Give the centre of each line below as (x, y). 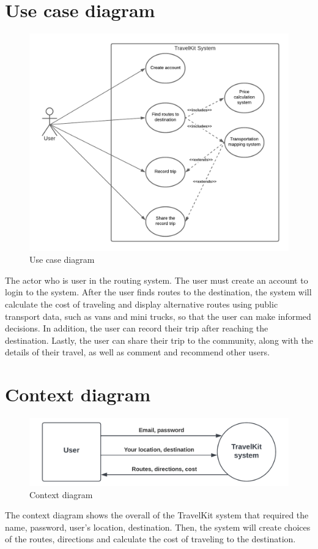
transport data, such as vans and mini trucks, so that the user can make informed (158, 316)
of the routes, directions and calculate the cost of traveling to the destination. (150, 539)
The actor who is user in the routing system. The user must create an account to (157, 280)
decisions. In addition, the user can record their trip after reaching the (137, 328)
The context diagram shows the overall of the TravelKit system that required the (157, 515)
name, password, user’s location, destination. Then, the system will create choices (158, 527)
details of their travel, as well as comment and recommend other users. (137, 352)
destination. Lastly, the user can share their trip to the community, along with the (159, 340)
